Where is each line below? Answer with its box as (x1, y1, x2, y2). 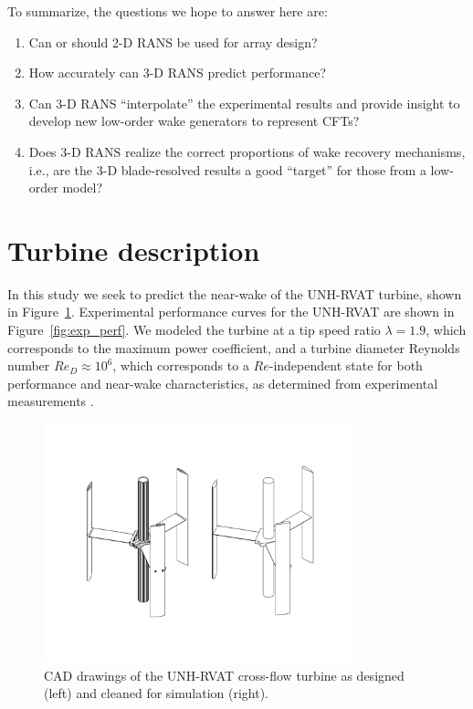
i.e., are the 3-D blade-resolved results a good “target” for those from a (28, 160, 426, 179)
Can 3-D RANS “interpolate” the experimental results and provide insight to (28, 93, 460, 112)
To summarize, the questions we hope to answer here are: (7, 2, 328, 20)
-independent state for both (268, 356, 423, 375)
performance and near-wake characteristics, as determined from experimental (7, 373, 438, 392)
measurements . (7, 391, 94, 411)
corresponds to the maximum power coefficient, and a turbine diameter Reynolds (7, 338, 460, 357)
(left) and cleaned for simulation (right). (44, 683, 268, 703)
